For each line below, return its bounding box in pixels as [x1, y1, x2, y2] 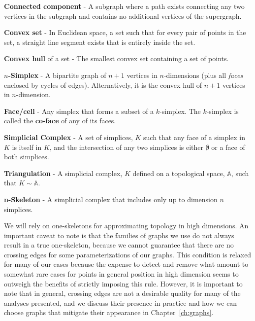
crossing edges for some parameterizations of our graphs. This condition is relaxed [4, 249, 252, 259]
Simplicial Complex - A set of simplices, [4, 132, 133, 142]
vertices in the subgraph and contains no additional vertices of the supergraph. [4, 10, 242, 21]
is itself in [12, 142, 42, 152]
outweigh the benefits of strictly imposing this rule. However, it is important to [4, 278, 243, 288]
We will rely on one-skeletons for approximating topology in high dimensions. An [4, 220, 249, 231]
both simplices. [4, 151, 49, 162]
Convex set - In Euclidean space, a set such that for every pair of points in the [4, 27, 246, 37]
